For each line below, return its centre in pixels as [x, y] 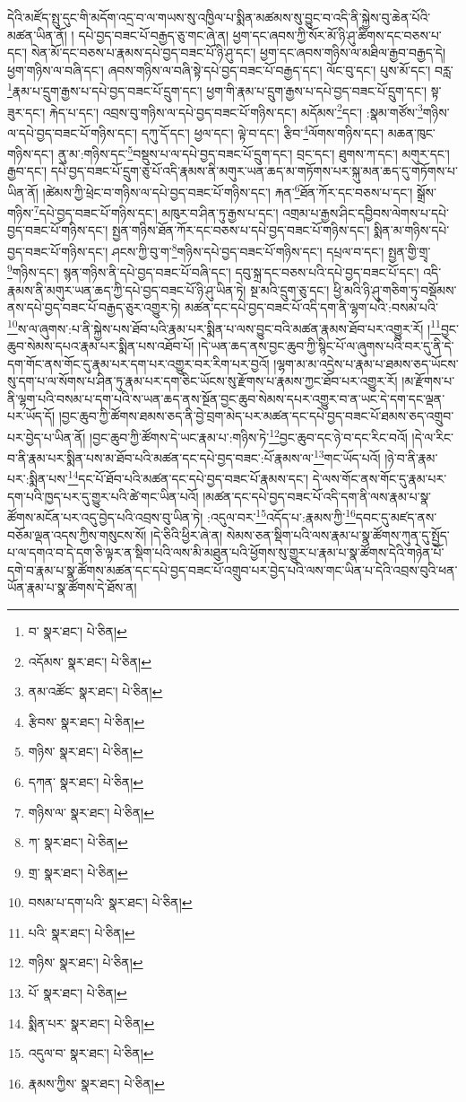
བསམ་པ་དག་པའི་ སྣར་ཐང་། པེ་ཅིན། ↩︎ [110, 902]
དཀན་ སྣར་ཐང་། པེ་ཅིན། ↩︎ [86, 781]
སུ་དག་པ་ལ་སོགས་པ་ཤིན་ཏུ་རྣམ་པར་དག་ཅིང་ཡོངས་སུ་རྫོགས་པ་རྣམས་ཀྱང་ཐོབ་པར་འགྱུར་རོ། [203, 381]
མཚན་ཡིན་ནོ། [37, 35]
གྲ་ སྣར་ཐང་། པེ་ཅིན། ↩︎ [78, 872]
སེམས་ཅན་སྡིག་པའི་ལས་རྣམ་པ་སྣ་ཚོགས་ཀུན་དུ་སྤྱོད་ [338, 534]
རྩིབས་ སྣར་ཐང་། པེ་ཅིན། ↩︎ [86, 721]
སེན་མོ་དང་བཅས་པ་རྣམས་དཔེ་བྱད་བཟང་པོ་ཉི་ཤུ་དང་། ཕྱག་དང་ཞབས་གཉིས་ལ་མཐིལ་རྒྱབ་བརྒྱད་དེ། [238, 52]
